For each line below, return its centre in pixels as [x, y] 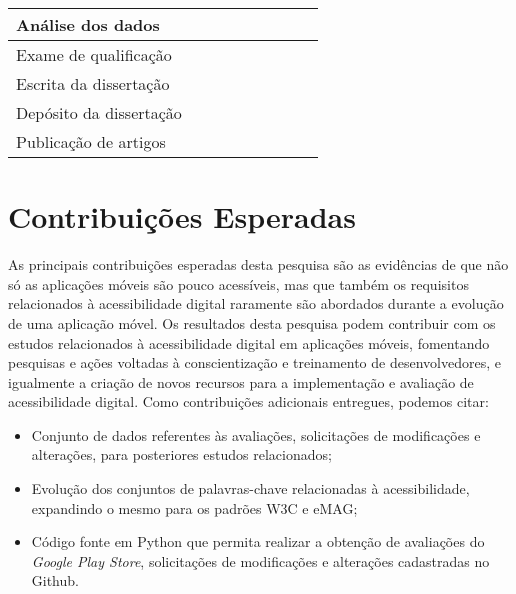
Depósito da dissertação [99, 112]
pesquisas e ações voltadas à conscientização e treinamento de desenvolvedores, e [254, 362]
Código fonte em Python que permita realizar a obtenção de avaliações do [258, 541]
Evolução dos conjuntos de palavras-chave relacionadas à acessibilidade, [250, 488]
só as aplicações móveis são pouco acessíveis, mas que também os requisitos [238, 283]
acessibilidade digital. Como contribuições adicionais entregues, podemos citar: [248, 401]
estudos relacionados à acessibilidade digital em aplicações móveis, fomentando [249, 342]
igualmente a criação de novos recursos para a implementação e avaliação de [241, 381]
